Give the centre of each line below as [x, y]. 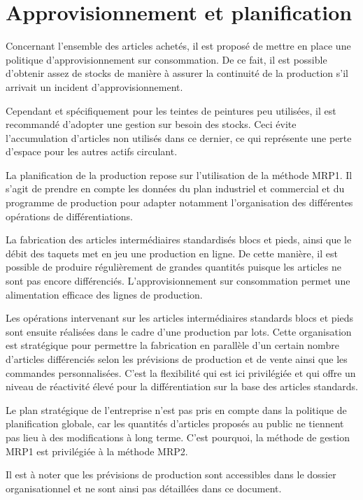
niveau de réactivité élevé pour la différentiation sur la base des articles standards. [182, 386]
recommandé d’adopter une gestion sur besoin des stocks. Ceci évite [151, 124]
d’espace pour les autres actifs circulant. [92, 151]
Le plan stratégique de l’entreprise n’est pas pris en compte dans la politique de [176, 409]
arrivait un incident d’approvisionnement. [94, 86]
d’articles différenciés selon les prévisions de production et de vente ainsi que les [177, 359]
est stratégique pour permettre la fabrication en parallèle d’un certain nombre [172, 345]
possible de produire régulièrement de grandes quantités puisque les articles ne [173, 267]
